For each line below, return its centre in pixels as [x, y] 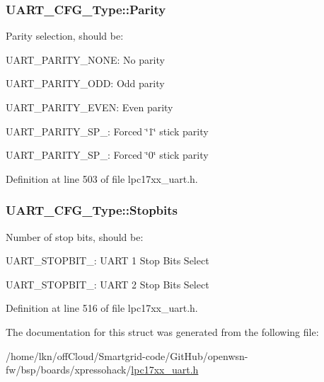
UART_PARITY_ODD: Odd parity [85, 83]
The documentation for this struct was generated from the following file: [162, 331]
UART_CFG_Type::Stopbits [92, 210]
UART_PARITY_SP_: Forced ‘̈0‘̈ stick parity [107, 155]
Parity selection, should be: [65, 36]
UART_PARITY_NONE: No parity [85, 59]
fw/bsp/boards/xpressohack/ [69, 370]
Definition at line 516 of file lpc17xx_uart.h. [102, 308]
